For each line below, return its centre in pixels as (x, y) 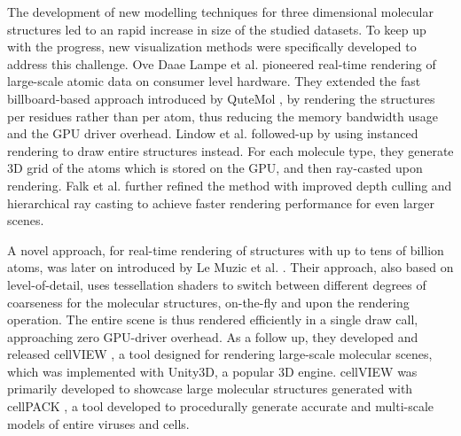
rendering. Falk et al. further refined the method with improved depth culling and (230, 185)
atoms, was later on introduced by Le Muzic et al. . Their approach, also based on (230, 267)
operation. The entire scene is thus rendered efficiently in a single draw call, (213, 319)
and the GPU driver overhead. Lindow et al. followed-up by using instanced (213, 133)
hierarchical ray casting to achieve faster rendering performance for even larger (221, 202)
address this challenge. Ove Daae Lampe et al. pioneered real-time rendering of (222, 63)
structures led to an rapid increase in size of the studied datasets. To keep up (217, 29)
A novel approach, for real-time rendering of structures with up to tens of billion (226, 249)
